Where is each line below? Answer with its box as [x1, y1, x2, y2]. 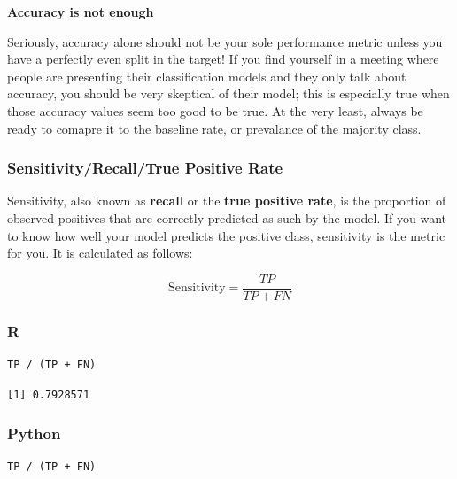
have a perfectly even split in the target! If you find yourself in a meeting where [7, 50, 439, 68]
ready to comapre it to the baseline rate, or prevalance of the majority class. [7, 119, 422, 137]
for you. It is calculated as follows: [7, 243, 193, 262]
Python [7, 422, 61, 444]
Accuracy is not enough [7, 3, 154, 20]
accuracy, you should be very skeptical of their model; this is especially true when [7, 84, 450, 103]
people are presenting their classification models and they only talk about [7, 66, 407, 85]
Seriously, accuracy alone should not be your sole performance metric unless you [7, 32, 443, 50]
